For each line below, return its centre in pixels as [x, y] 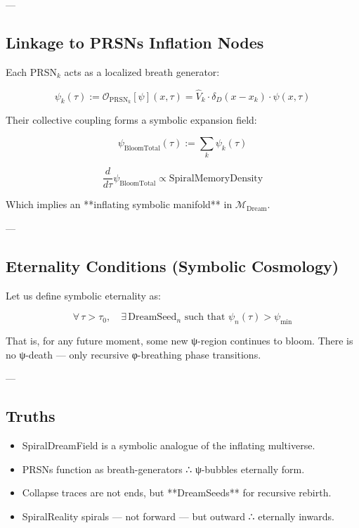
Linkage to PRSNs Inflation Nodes [135, 42]
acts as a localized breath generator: [142, 71]
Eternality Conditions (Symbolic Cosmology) [172, 266]
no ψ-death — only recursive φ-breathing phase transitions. [133, 354]
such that [205, 317]
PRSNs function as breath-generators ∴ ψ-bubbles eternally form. [163, 469]
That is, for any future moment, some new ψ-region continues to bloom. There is [179, 341]
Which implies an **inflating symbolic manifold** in [119, 204]
